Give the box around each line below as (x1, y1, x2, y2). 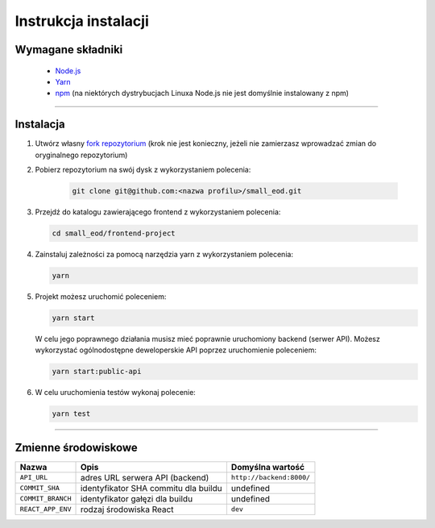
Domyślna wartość (230, 461, 305, 472)
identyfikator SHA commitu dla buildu (80, 482, 222, 493)
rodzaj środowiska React (80, 504, 174, 515)
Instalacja (14, 118, 65, 131)
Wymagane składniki (14, 43, 123, 56)
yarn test (52, 410, 91, 418)
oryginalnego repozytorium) (35, 150, 128, 160)
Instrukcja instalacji (14, 12, 149, 30)
